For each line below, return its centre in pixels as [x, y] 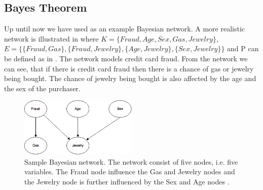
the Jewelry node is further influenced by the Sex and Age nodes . [127, 181]
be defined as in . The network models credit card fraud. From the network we [126, 58]
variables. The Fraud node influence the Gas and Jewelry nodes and [130, 172]
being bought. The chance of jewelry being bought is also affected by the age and [130, 78]
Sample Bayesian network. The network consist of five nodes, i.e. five [131, 161]
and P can [243, 48]
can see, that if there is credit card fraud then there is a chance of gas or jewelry [129, 68]
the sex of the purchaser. [42, 88]
